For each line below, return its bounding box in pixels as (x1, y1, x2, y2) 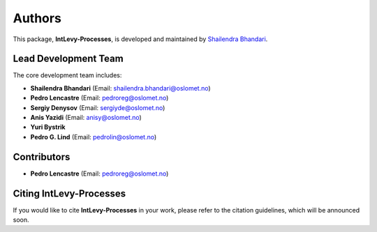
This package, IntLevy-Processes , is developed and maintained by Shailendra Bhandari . (13, 35, 268, 43)
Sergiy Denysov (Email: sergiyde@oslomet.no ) (30, 103, 165, 111)
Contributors (13, 150, 71, 163)
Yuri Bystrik (30, 123, 66, 132)
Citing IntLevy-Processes (13, 187, 126, 199)
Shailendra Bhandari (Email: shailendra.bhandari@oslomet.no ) (30, 84, 211, 92)
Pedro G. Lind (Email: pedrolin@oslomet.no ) (30, 132, 157, 141)
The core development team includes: (13, 71, 122, 79)
